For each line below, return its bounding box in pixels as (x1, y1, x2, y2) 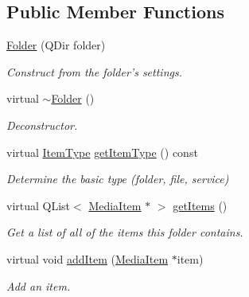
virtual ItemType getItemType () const (6, 143, 198, 160)
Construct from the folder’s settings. (6, 63, 182, 80)
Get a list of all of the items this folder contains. (6, 224, 243, 240)
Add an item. (6, 277, 71, 294)
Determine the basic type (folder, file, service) (6, 170, 229, 187)
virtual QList (6, 197, 71, 213)
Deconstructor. (6, 116, 78, 133)
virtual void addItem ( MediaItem (6, 250, 169, 267)
